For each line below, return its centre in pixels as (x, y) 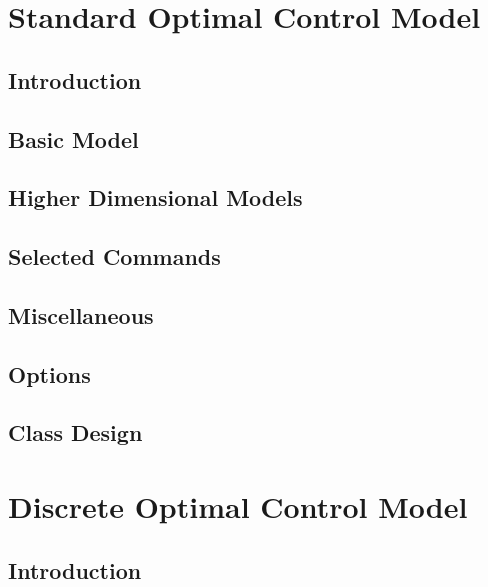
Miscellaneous (81, 314)
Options (49, 373)
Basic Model (73, 138)
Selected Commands (114, 256)
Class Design (75, 432)
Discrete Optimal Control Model (238, 506)
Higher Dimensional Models (155, 197)
